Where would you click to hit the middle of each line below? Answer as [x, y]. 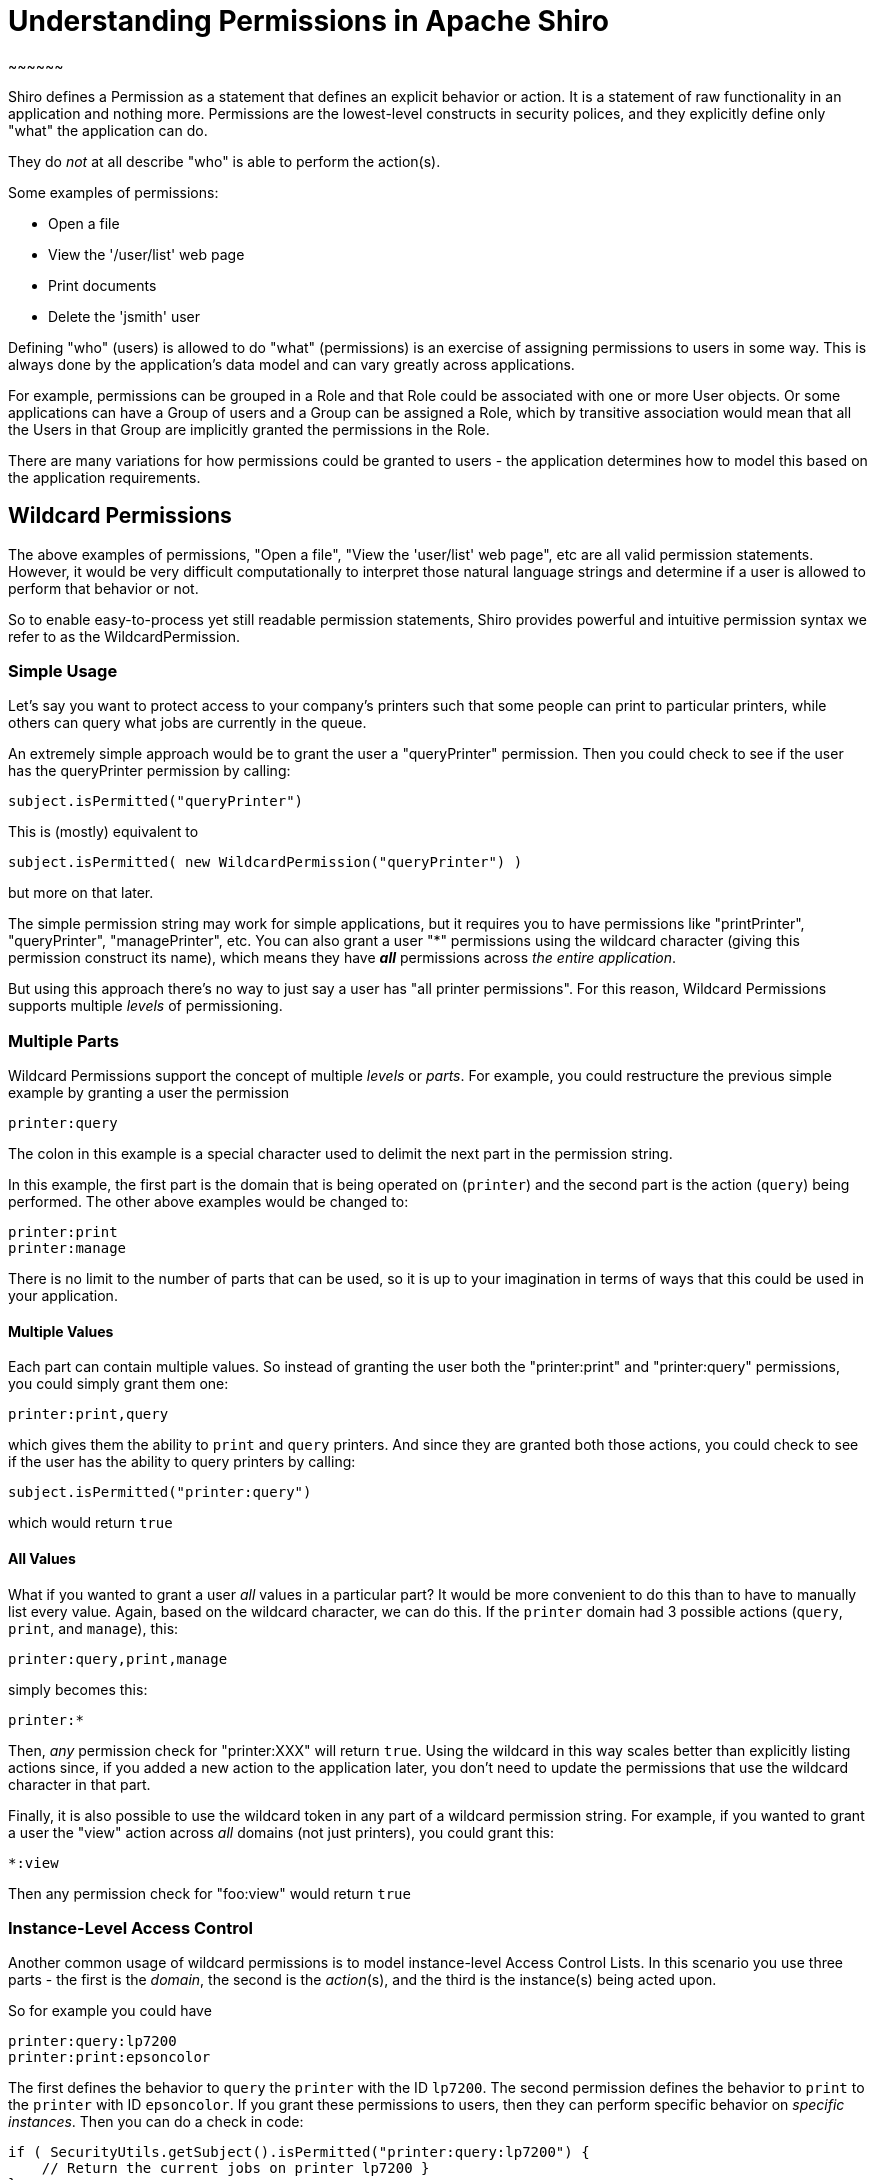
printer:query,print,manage [118, 1658]
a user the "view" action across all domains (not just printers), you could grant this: [281, 1832]
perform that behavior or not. [103, 588]
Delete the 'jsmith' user [124, 316]
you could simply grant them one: [118, 1384]
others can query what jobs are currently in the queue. [187, 723]
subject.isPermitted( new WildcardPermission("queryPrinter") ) [265, 862]
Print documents [102, 285]
